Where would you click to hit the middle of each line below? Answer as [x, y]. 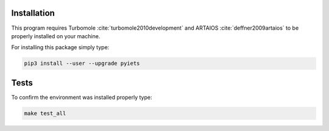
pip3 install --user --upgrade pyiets [82, 63]
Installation [33, 13]
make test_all [45, 113]
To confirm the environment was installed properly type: [82, 97]
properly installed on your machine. [56, 36]
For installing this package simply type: [60, 47]
